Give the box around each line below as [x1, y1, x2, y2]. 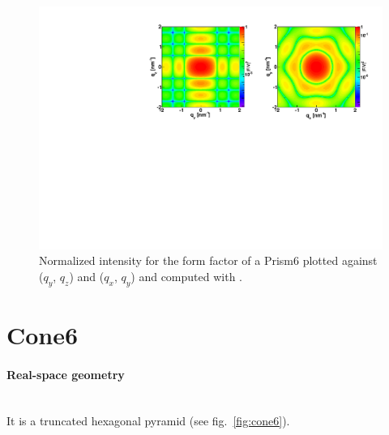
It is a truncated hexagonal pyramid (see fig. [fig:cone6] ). [6, 412, 290, 429]
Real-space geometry [6, 365, 125, 382]
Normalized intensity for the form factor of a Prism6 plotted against [39, 252, 378, 269]
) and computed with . [130, 267, 242, 284]
